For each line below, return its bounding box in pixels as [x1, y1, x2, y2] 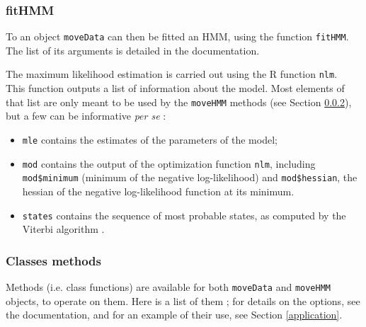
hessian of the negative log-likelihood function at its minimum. [22, 183, 294, 198]
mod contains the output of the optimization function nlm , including [22, 156, 316, 171]
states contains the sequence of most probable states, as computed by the [22, 207, 346, 222]
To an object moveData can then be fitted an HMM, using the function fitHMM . [6, 29, 349, 44]
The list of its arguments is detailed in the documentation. [6, 42, 260, 57]
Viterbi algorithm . [22, 222, 105, 236]
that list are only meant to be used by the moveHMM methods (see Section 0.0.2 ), [6, 94, 352, 109]
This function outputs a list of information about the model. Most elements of [6, 81, 345, 96]
